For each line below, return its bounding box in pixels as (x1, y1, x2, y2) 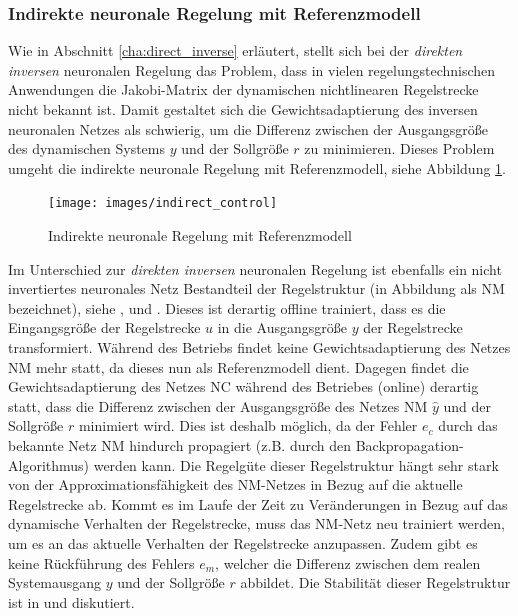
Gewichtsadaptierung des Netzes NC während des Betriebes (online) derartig (8, 376, 479, 397)
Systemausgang (8, 572, 102, 593)
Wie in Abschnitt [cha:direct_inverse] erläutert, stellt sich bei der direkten (8, 40, 463, 61)
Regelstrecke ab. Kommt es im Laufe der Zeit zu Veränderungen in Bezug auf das (8, 493, 508, 514)
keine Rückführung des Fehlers (8, 552, 195, 573)
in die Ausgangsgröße (217, 317, 348, 338)
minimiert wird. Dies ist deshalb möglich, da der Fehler (78, 415, 418, 436)
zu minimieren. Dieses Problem (304, 138, 495, 159)
